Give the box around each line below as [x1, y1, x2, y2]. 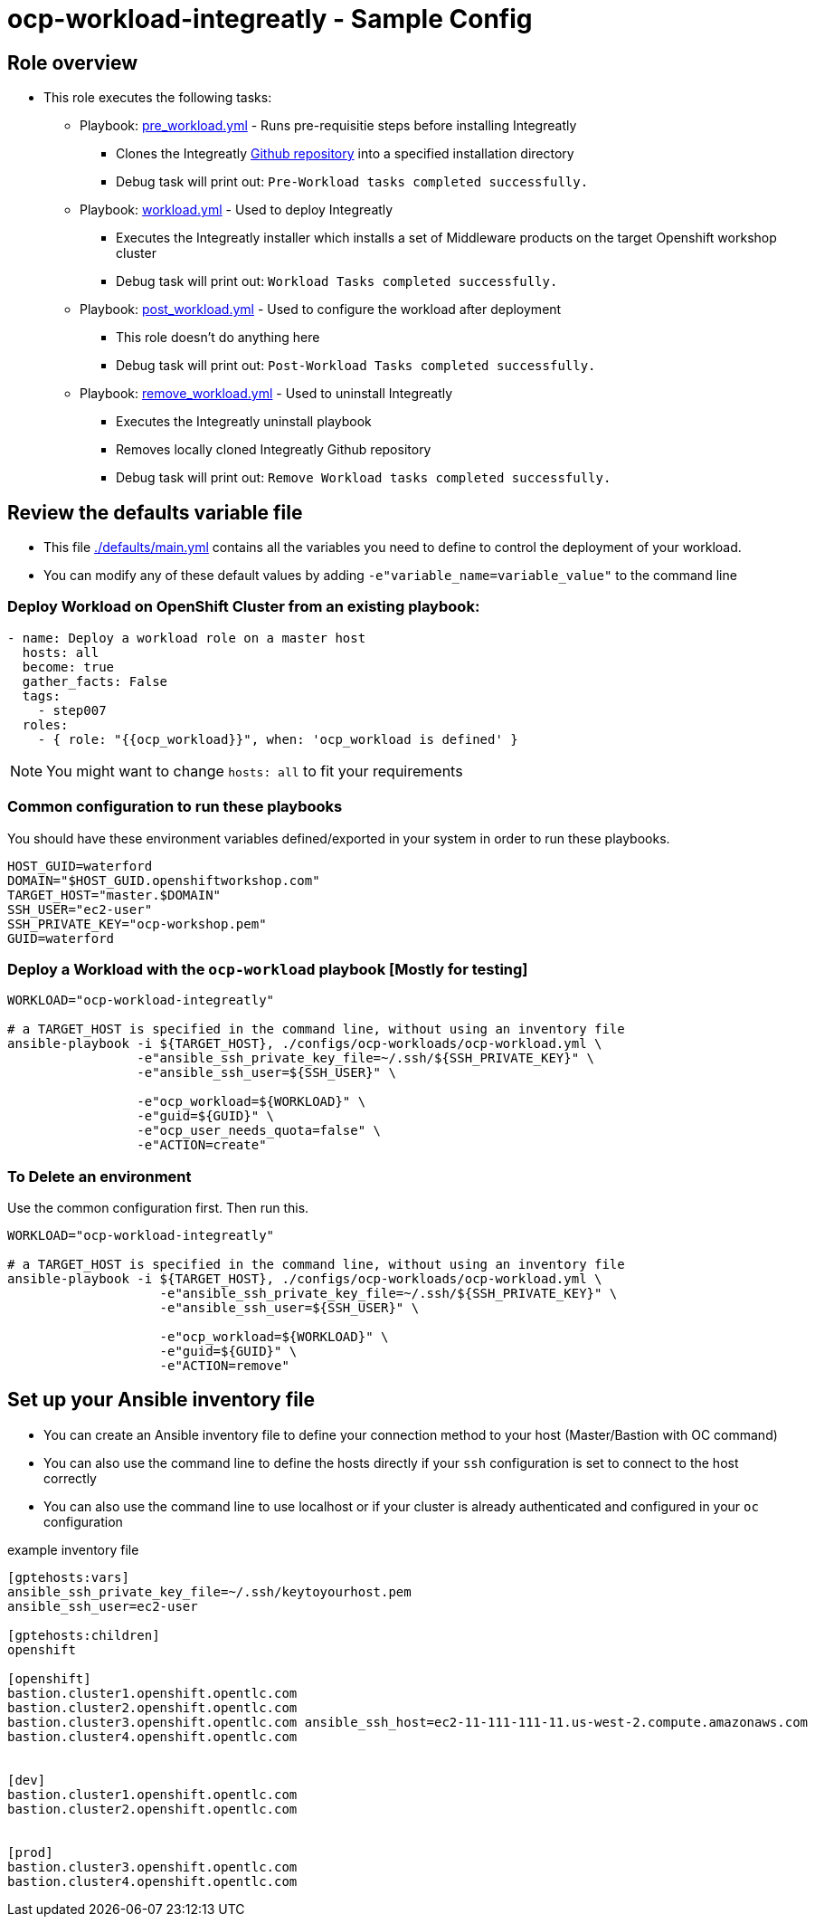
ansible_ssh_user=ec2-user [7, 1598, 198, 1614]
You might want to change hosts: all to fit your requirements [46, 761, 463, 780]
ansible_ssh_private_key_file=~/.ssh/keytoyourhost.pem [7, 1584, 412, 1599]
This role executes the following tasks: [43, 90, 272, 106]
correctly [43, 1470, 97, 1486]
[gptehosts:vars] [7, 1569, 129, 1585]
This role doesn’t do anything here [116, 329, 320, 346]
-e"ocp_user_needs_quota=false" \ [137, 1123, 382, 1138]
